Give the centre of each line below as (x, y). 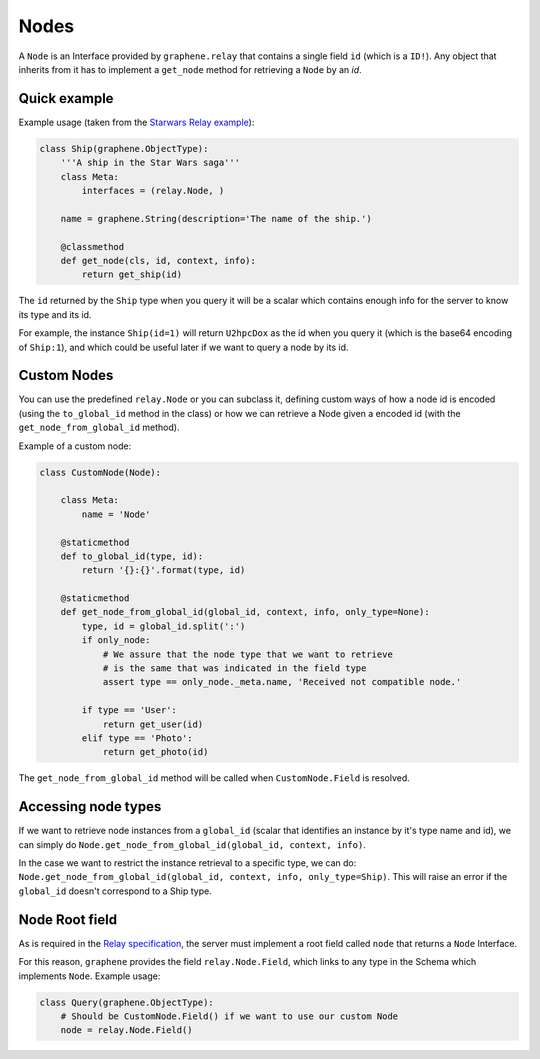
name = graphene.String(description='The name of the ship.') (216, 218)
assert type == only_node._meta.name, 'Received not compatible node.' (282, 682)
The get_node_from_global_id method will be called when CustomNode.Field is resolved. (214, 778)
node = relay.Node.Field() (127, 1030)
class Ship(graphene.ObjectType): (124, 148)
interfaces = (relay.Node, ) (153, 190)
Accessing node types (90, 806)
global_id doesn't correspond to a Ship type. (115, 891)
